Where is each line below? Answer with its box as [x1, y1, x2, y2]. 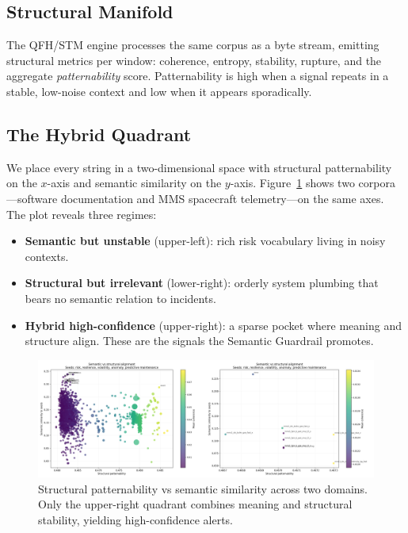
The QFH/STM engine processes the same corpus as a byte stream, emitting [6, 36, 379, 53]
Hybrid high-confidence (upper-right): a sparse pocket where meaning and [25, 316, 402, 333]
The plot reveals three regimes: [6, 205, 157, 222]
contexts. [25, 247, 69, 264]
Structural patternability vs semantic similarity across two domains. [38, 480, 368, 497]
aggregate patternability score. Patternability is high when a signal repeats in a [6, 67, 389, 84]
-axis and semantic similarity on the [47, 174, 222, 191]
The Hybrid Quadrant [6, 121, 192, 146]
